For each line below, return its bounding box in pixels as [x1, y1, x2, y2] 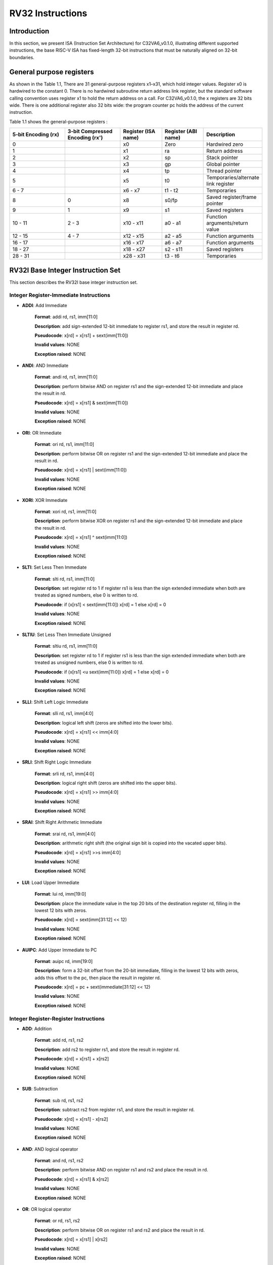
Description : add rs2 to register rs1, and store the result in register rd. [34, 1046, 180, 1052]
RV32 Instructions [9, 8, 87, 19]
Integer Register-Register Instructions [9, 1015, 105, 1022]
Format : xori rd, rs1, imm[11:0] [34, 509, 97, 515]
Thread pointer [206, 167, 242, 175]
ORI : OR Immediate [22, 430, 62, 436]
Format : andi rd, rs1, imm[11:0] [34, 374, 98, 380]
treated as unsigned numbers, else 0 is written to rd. [34, 659, 144, 665]
